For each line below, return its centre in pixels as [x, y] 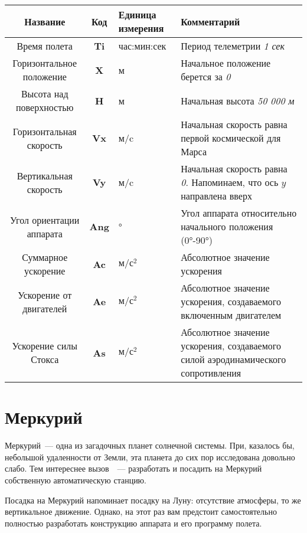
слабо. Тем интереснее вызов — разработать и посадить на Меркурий [133, 468]
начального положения [227, 226]
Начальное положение [226, 63]
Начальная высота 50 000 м [238, 100]
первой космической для [231, 138]
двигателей [45, 308]
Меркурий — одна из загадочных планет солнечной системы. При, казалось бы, [150, 445]
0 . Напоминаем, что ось [230, 182]
